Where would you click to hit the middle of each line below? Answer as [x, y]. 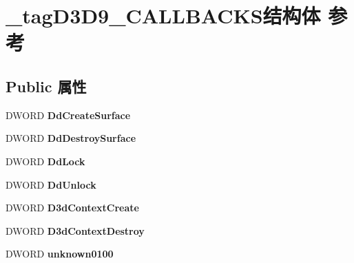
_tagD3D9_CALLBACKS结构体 [163, 15]
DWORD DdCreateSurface [68, 115]
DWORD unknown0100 [60, 254]
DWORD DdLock [45, 161]
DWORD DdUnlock [51, 184]
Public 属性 [46, 86]
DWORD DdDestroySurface [71, 138]
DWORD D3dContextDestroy [75, 230]
